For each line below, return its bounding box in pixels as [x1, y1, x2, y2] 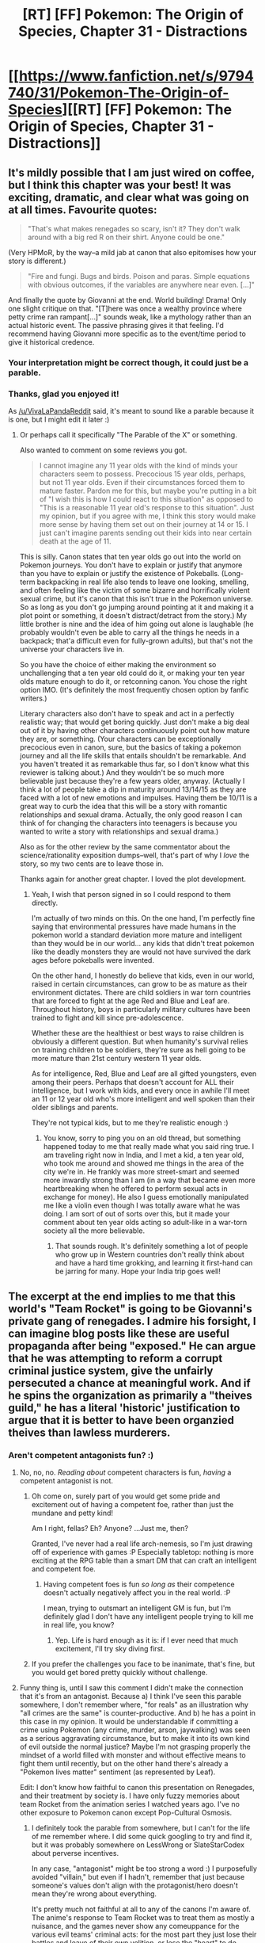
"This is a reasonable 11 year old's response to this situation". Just [39, 503, 255, 513]
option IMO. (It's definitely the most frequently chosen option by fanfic [19, 685, 249, 695]
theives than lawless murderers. [8, 1426, 171, 1439]
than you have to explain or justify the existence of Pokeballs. [19, 569, 220, 578]
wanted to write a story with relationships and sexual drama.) [19, 826, 219, 837]
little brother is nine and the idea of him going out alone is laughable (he [19, 620, 255, 629]
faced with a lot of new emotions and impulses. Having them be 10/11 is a [19, 793, 258, 803]
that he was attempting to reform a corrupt [8, 1351, 223, 1365]
